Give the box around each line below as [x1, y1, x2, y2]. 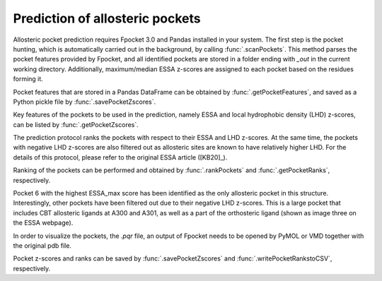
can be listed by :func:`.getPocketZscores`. [13, 120, 139, 128]
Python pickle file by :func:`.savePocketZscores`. [13, 97, 156, 106]
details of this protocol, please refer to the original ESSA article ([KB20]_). [13, 153, 228, 162]
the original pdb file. [13, 241, 72, 250]
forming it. [13, 75, 44, 83]
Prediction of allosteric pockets [13, 11, 201, 26]
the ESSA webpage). [13, 219, 74, 227]
